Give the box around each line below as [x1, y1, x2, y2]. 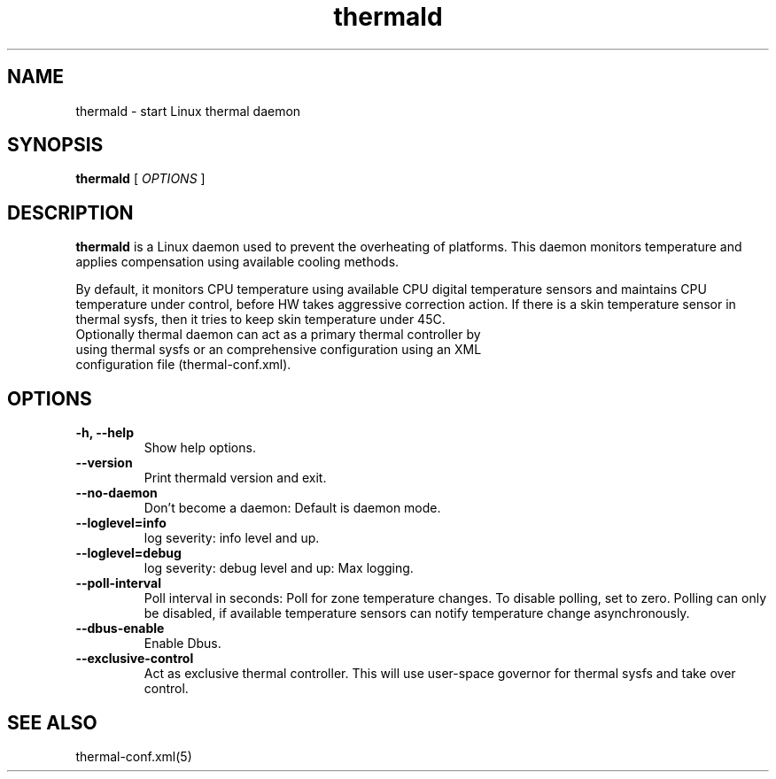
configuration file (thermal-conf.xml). [75, 357, 291, 373]
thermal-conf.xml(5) [75, 748, 192, 764]
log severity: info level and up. [144, 530, 320, 546]
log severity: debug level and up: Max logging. [144, 560, 414, 576]
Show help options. [144, 440, 256, 456]
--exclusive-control [75, 651, 194, 667]
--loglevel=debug [75, 545, 182, 561]
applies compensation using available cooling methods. [75, 254, 400, 270]
